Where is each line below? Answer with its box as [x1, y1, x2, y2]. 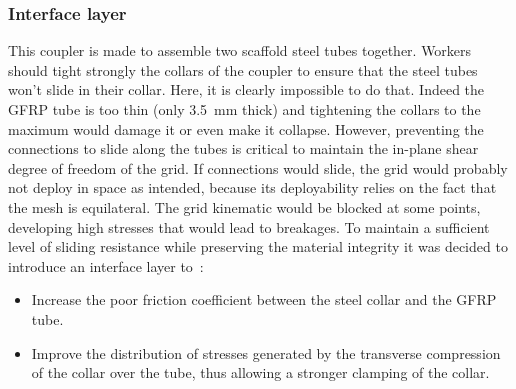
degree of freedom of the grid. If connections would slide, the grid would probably [8, 157, 508, 178]
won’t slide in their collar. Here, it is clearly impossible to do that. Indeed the [8, 79, 485, 100]
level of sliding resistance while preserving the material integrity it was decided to [8, 236, 508, 257]
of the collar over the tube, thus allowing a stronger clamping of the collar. [31, 362, 490, 383]
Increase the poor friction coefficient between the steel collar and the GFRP [31, 289, 497, 310]
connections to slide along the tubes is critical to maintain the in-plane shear [8, 138, 479, 159]
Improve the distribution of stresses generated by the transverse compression [31, 342, 501, 363]
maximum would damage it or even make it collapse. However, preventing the [8, 118, 484, 139]
